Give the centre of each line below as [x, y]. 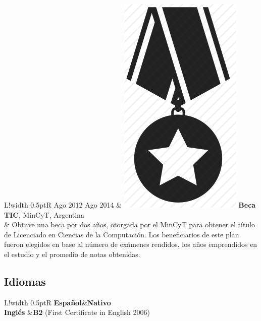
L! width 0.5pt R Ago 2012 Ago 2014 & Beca [130, 205]
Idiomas [25, 281]
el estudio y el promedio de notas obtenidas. [72, 254]
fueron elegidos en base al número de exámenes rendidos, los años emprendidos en [131, 244]
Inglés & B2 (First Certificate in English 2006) [77, 312]
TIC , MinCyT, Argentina [44, 214]
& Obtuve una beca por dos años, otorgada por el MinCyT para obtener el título [129, 224]
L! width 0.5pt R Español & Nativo [58, 302]
